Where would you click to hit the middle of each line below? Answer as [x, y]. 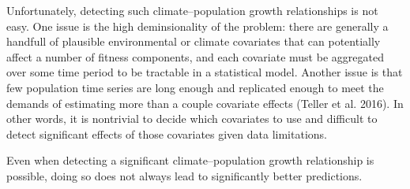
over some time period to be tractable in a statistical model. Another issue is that [205, 72]
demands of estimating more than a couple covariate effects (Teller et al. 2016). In [205, 103]
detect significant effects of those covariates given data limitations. [167, 133]
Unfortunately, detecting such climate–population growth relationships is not [192, 10]
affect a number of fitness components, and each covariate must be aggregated [195, 56]
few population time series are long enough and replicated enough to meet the [195, 87]
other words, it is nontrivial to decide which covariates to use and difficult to [192, 119]
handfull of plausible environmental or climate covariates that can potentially [194, 41]
